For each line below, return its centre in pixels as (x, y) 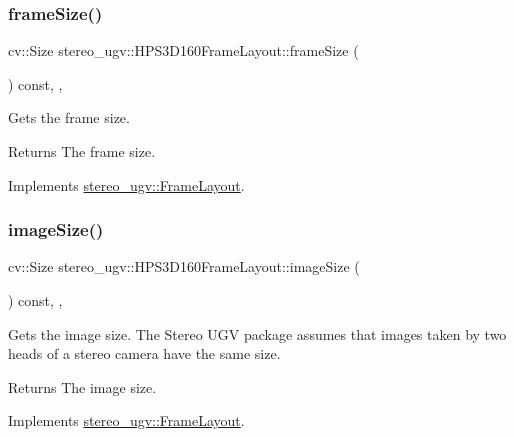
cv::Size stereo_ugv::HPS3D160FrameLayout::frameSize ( (183, 50)
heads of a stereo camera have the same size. (144, 353)
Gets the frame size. (69, 117)
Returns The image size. (82, 386)
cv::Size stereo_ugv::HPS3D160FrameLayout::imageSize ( (184, 266)
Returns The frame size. (82, 151)
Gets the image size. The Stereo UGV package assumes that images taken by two (257, 333)
